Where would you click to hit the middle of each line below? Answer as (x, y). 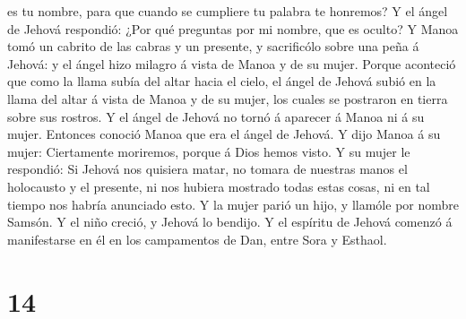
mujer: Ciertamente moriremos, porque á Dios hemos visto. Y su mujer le (209, 151)
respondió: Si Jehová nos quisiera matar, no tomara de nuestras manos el (207, 169)
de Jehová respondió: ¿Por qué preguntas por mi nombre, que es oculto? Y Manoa (233, 28)
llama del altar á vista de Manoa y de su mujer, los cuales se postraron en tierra (228, 98)
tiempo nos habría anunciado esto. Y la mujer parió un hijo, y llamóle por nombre (233, 204)
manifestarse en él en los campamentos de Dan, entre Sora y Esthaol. (197, 239)
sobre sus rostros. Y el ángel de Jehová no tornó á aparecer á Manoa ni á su (216, 116)
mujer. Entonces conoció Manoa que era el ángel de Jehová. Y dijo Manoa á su (224, 134)
